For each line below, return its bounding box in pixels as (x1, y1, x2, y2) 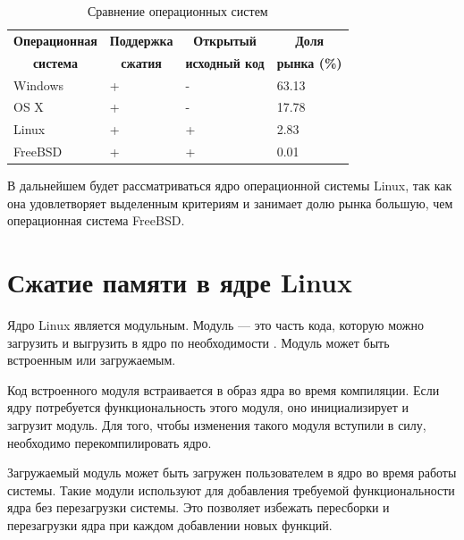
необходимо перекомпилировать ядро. (7, 433, 212, 451)
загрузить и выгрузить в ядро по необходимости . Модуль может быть (7, 333, 390, 351)
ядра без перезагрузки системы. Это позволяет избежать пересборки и (7, 498, 390, 517)
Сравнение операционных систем (87, 2, 268, 20)
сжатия (121, 53, 162, 72)
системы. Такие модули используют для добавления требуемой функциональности (7, 480, 455, 499)
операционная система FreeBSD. (7, 211, 185, 230)
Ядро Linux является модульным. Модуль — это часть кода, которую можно (7, 316, 424, 334)
